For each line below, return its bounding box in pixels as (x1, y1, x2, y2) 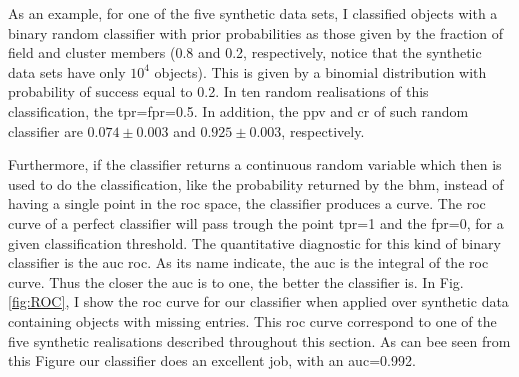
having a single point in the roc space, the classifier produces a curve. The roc (8, 193, 486, 214)
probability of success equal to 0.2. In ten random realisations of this (8, 81, 429, 102)
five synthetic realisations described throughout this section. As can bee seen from (8, 330, 511, 351)
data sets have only (8, 61, 126, 82)
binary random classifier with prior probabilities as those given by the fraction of (8, 22, 503, 43)
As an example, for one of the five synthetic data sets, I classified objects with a (8, 3, 498, 23)
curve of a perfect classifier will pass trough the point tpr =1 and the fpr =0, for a (8, 212, 504, 233)
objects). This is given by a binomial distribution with (154, 61, 487, 82)
